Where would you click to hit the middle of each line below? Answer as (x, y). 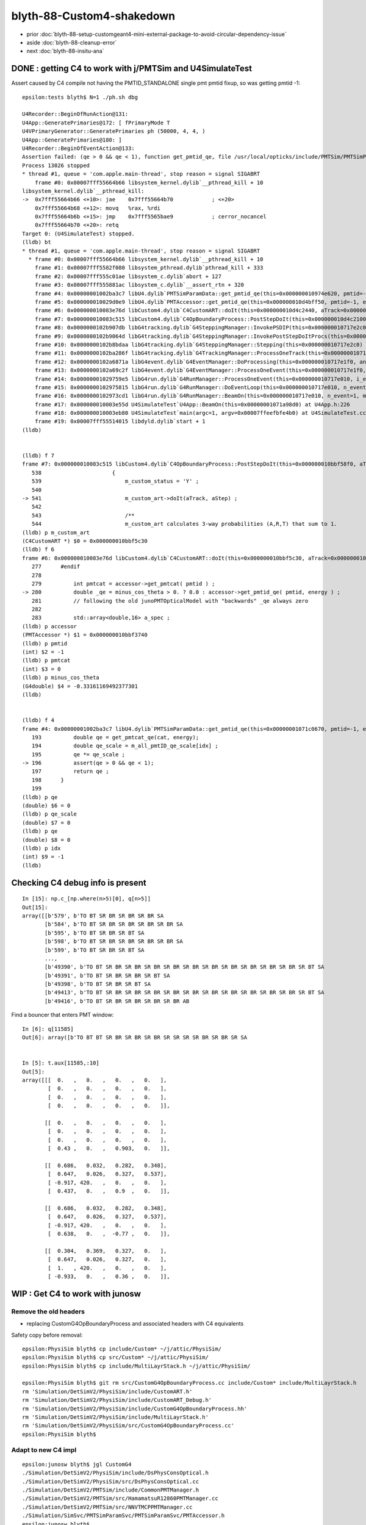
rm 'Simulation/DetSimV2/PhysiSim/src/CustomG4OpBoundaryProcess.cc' (128, 1426)
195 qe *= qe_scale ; (78, 754)
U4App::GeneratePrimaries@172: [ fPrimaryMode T (96, 123)
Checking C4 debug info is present (79, 882)
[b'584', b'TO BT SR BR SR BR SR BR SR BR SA (114, 924)
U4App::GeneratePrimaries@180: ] (72, 140)
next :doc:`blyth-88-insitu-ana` (65, 51)
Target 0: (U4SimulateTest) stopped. (79, 234)
